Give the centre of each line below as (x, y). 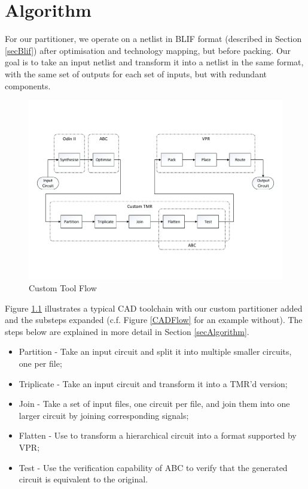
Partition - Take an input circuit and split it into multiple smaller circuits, (155, 351)
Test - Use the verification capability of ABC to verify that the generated (153, 467)
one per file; (40, 363)
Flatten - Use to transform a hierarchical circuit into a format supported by (158, 435)
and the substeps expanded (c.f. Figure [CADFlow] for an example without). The (154, 320)
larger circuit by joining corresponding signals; (104, 415)
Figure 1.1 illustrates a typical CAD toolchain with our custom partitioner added (154, 308)
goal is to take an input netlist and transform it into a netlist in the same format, (154, 62)
